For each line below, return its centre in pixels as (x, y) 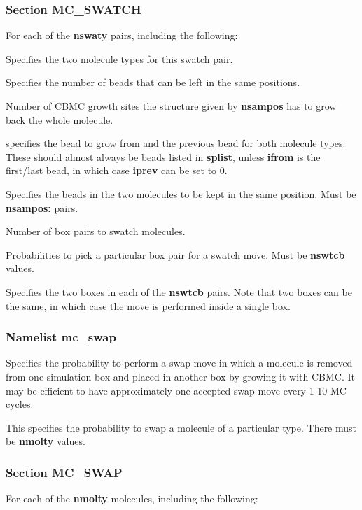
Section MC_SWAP (64, 472)
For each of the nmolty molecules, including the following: (132, 498)
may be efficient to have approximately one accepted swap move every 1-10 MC (176, 390)
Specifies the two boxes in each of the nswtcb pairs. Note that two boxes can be (179, 291)
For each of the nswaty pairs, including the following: (122, 35)
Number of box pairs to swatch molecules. (96, 231)
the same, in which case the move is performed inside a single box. (148, 305)
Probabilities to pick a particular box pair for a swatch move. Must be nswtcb (175, 254)
